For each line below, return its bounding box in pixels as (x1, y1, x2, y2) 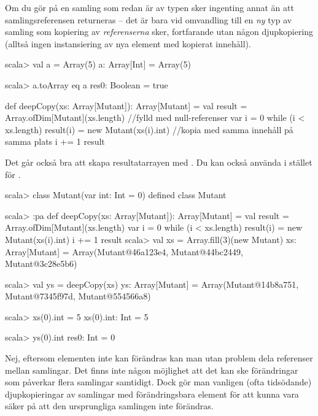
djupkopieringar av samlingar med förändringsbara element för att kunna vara (5, 387, 299, 400)
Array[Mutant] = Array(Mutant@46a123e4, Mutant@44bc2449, (5, 245, 243, 258)
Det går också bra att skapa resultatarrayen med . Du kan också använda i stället (5, 155, 312, 168)
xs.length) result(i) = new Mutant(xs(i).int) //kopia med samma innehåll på (5, 123, 293, 136)
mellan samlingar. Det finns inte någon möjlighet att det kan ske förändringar (5, 363, 298, 376)
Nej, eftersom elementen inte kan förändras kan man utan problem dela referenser (5, 352, 313, 364)
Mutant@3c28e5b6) (5, 257, 77, 270)
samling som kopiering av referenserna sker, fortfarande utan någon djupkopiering (5, 25, 314, 38)
